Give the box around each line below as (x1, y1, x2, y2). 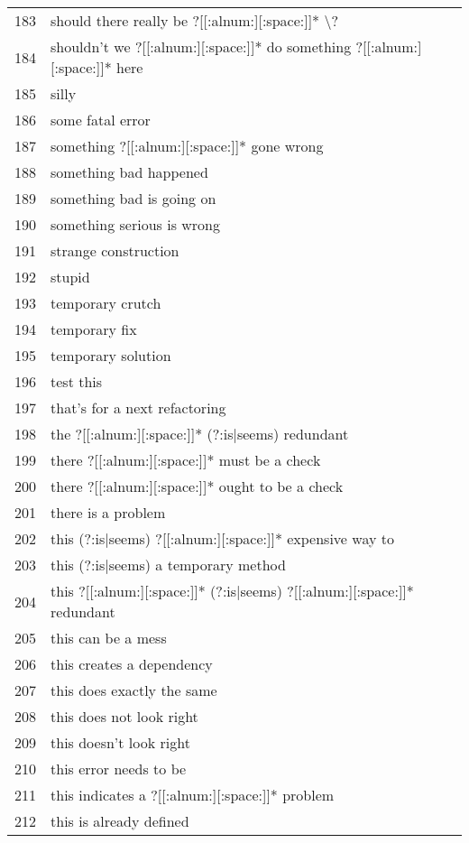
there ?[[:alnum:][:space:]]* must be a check (51, 449, 321, 470)
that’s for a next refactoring (51, 397, 226, 418)
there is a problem (51, 502, 166, 523)
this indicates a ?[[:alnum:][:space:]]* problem (51, 784, 335, 805)
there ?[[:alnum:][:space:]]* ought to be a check (51, 476, 344, 496)
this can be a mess (51, 627, 167, 648)
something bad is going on (51, 188, 216, 208)
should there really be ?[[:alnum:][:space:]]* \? (51, 10, 338, 31)
